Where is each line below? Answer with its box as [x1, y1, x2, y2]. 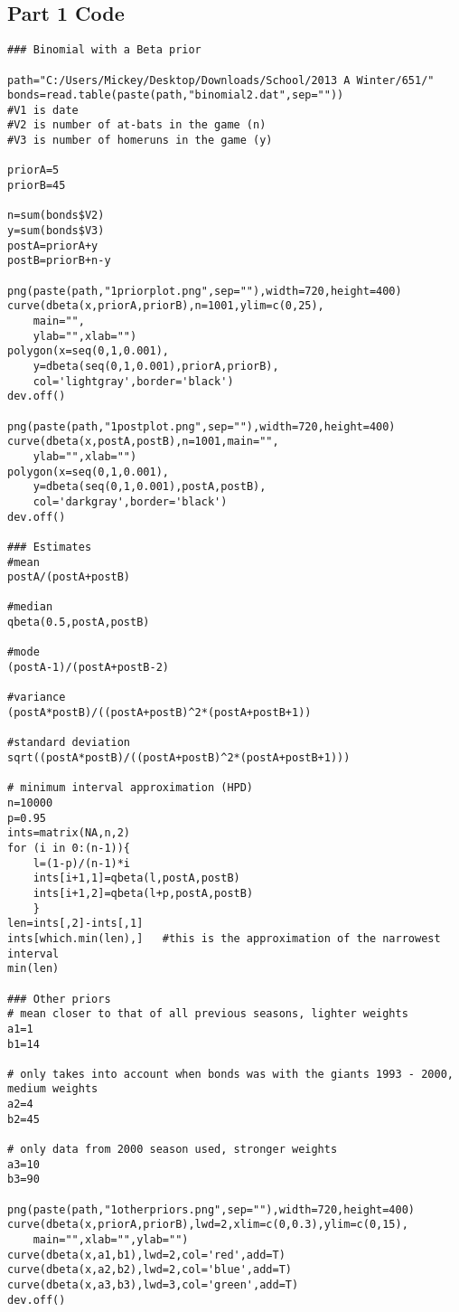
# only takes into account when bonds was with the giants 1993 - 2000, [7, 1067, 454, 1081]
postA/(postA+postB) [7, 571, 131, 584]
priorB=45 [7, 179, 66, 193]
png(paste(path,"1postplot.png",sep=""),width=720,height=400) [7, 420, 396, 433]
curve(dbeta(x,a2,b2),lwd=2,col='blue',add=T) [7, 1263, 292, 1277]
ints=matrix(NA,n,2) [7, 826, 131, 840]
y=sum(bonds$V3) [7, 224, 105, 238]
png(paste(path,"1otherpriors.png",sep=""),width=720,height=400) [7, 1203, 416, 1216]
